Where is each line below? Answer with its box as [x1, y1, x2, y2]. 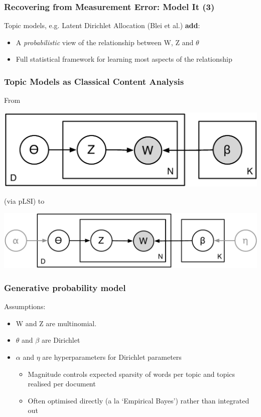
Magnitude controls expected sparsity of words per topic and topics [28, 368, 235, 379]
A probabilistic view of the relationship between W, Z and [16, 37, 194, 47]
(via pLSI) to [4, 195, 45, 206]
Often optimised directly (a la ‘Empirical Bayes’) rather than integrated [28, 395, 249, 405]
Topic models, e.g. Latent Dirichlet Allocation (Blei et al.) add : [4, 20, 200, 31]
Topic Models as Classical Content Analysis [4, 75, 184, 87]
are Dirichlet [41, 335, 80, 345]
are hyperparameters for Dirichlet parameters [42, 351, 182, 362]
